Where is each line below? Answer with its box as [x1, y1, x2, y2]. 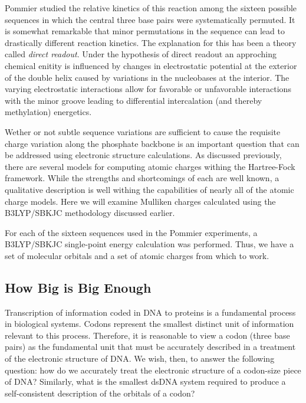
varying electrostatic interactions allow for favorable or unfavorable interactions [5, 83, 291, 95]
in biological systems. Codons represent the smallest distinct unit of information [5, 317, 294, 330]
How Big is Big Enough [5, 278, 152, 296]
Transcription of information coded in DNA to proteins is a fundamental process [5, 306, 296, 318]
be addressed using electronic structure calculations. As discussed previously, [5, 149, 282, 161]
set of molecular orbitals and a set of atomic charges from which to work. [5, 249, 269, 261]
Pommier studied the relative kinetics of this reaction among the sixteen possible [5, 2, 297, 14]
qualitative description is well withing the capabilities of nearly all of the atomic [5, 183, 294, 195]
